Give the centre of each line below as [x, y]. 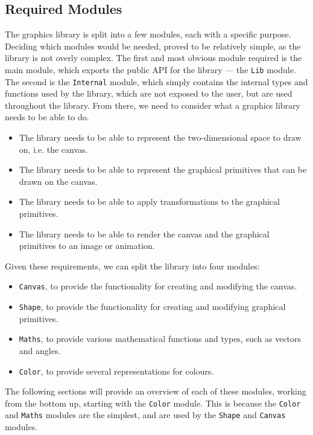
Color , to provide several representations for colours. [116, 371]
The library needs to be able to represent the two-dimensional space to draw [160, 137]
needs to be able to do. [47, 117]
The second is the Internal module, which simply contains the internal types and [156, 81]
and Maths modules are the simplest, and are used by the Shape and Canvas [145, 415]
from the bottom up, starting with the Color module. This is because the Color [153, 403]
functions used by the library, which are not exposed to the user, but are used [149, 93]
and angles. [40, 350]
